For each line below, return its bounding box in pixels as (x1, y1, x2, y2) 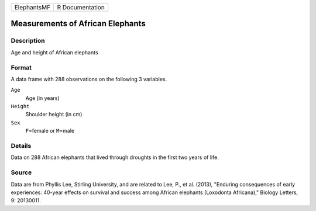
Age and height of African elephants (11, 49, 99, 56)
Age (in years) (25, 94, 60, 102)
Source (11, 168, 32, 177)
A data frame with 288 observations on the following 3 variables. (11, 75, 167, 82)
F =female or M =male (25, 127, 75, 134)
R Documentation (57, 4, 105, 11)
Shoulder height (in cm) (25, 111, 83, 118)
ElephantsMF (14, 4, 51, 11)
